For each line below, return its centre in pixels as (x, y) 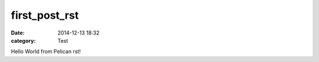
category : (23, 40)
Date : (18, 33)
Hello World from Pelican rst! (46, 51)
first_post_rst (45, 15)
